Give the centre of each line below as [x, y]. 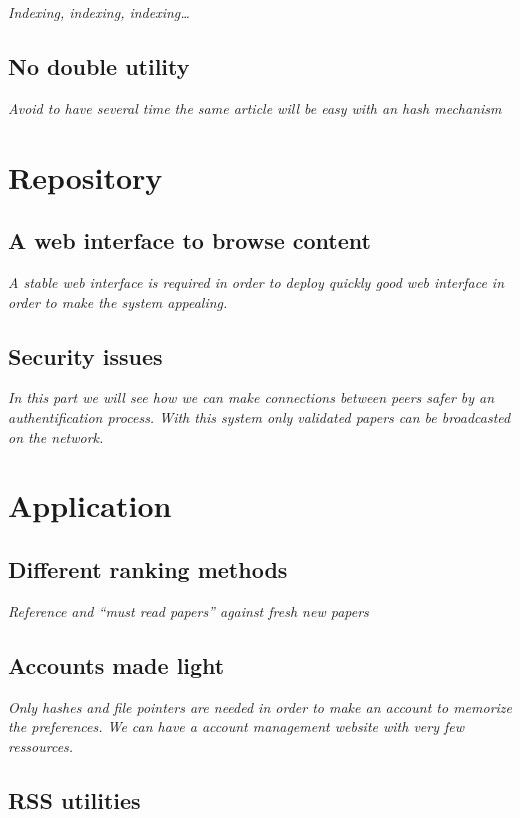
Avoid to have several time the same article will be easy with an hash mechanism [255, 107]
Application [90, 505]
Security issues [85, 355]
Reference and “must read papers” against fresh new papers [188, 610]
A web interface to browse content [189, 240]
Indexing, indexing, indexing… [99, 12]
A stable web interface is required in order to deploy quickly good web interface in [256, 281]
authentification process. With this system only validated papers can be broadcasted [259, 416]
